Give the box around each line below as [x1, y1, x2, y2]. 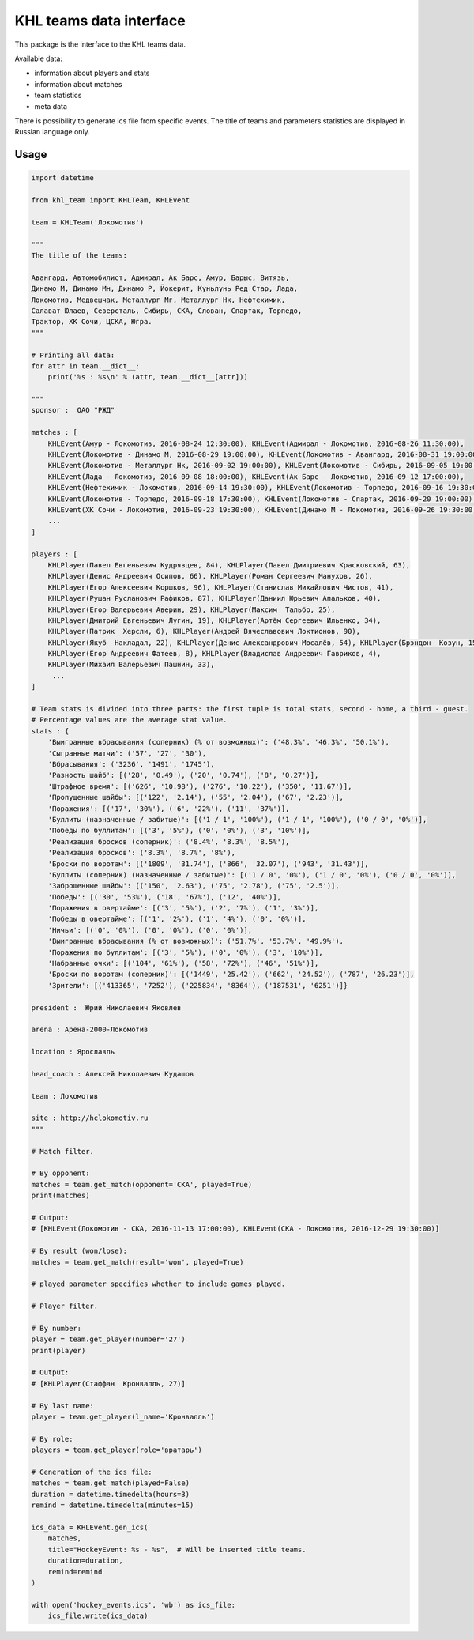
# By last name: [31, 1401, 95, 1410]
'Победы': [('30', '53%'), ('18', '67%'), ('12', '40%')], [47, 892, 282, 901]
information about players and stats [34, 68, 150, 78]
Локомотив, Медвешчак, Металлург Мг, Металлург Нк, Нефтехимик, [31, 295, 286, 304]
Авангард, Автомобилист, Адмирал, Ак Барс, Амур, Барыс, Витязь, [31, 273, 290, 282]
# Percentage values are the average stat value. [31, 715, 228, 725]
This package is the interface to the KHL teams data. [14, 40, 186, 49]
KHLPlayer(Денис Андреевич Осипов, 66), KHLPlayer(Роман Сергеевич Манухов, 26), [47, 571, 373, 581]
